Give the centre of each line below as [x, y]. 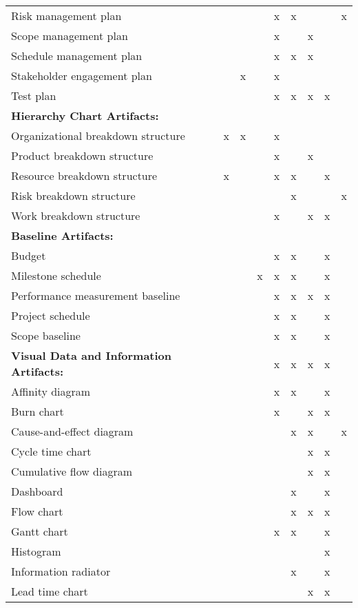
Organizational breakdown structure [98, 135]
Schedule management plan [77, 55]
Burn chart [38, 411]
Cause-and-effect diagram [72, 431]
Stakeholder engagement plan [82, 75]
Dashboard [37, 491]
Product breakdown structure [82, 155]
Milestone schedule [56, 275]
